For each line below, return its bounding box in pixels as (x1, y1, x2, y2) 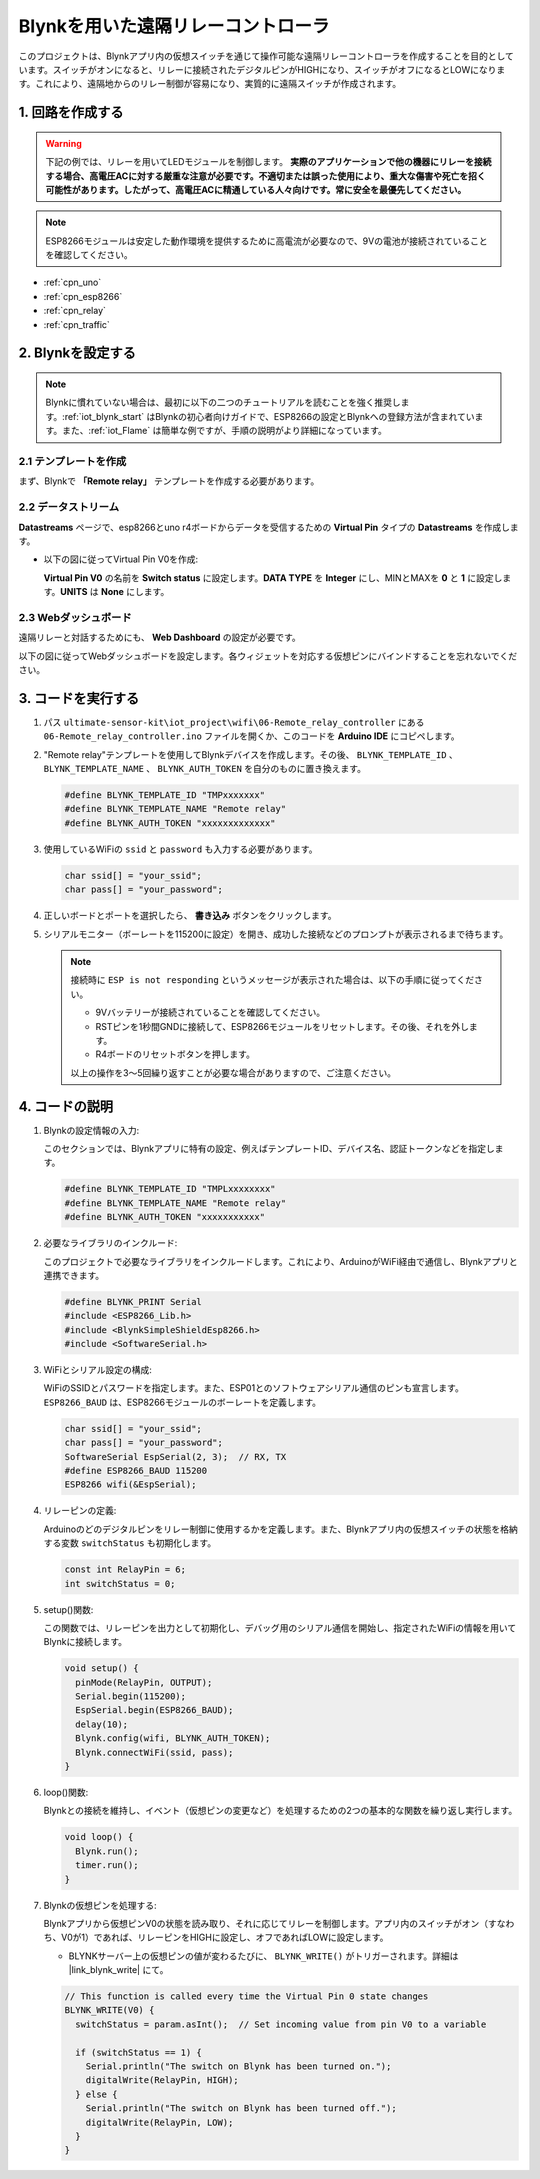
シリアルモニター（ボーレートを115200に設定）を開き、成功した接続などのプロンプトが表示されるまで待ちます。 (43, 928, 509, 940)
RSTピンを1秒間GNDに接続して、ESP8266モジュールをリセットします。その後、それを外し (95, 1020, 470, 1032)
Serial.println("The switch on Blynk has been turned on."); (85, 2061, 392, 2072)
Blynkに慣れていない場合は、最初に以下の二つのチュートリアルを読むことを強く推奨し (45, 396, 401, 409)
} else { (75, 2088, 118, 2100)
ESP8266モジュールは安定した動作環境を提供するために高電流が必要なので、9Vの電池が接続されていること (45, 235, 489, 247)
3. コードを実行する (18, 690, 140, 707)
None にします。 (100, 586, 170, 598)
